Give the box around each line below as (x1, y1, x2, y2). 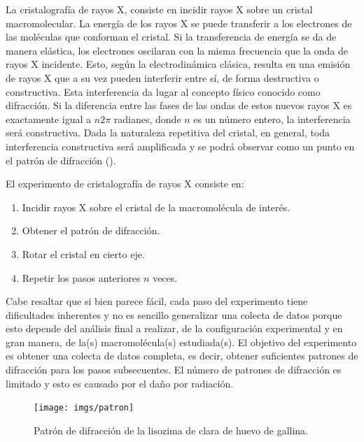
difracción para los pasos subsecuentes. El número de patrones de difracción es (6, 362, 342, 377)
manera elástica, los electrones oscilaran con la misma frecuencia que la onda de (6, 43, 348, 57)
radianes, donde (113, 111, 181, 126)
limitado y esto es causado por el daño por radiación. (6, 376, 234, 390)
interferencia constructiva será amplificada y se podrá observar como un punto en (6, 138, 355, 153)
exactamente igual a (6, 111, 92, 126)
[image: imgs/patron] (34, 403, 134, 413)
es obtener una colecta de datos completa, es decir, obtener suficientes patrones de (6, 348, 358, 363)
